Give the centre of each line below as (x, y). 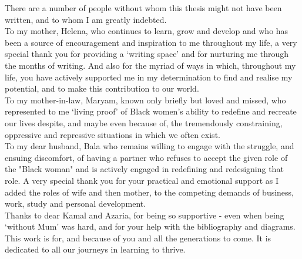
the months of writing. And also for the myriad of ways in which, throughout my (150, 65)
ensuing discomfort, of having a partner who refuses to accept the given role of (146, 157)
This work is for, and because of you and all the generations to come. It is (138, 238)
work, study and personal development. (75, 203)
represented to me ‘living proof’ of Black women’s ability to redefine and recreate (151, 111)
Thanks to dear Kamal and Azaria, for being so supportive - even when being (145, 215)
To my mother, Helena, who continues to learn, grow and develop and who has (147, 31)
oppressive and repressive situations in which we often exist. (113, 134)
